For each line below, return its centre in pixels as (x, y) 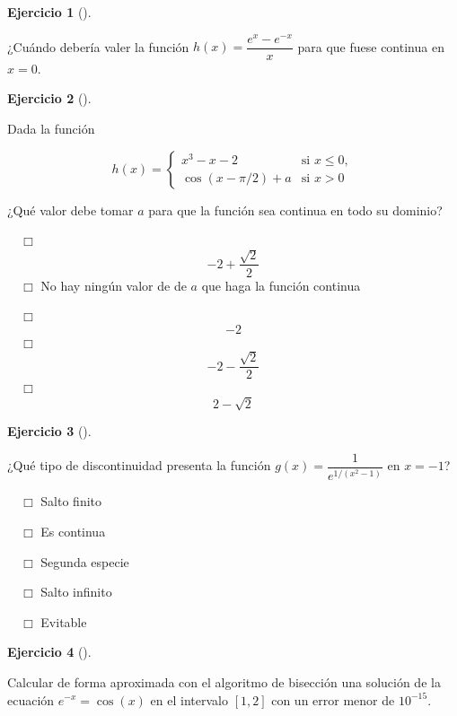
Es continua (73, 531)
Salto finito (71, 501)
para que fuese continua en (371, 46)
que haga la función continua (281, 285)
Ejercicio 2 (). (49, 98)
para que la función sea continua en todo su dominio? (295, 210)
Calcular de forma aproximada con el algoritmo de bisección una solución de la (224, 681)
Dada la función (51, 128)
